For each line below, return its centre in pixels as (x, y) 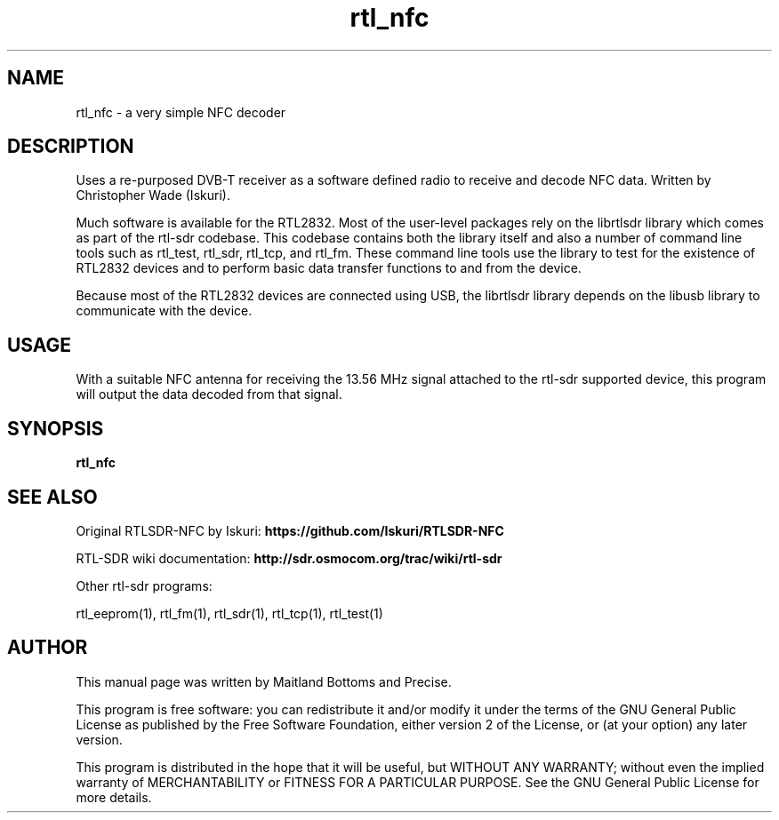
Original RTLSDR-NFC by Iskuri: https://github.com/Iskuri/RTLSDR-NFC (290, 530)
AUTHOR (48, 648)
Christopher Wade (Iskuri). (153, 195)
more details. (114, 797)
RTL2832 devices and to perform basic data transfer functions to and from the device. (329, 268)
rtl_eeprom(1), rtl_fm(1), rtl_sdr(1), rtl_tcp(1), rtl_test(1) (229, 613)
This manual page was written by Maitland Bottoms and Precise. (264, 681)
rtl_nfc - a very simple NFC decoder (181, 112)
